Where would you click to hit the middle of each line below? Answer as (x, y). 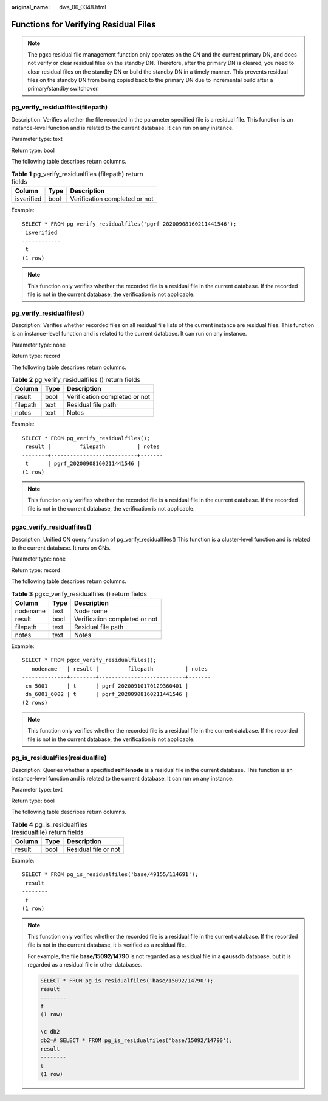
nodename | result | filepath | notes (119, 668)
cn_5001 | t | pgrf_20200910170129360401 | (107, 686)
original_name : (31, 7)
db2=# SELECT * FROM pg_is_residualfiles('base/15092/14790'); (137, 1040)
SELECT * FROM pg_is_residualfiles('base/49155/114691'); (110, 875)
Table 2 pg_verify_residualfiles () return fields (76, 380)
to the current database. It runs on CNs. (61, 548)
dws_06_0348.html (83, 7)
